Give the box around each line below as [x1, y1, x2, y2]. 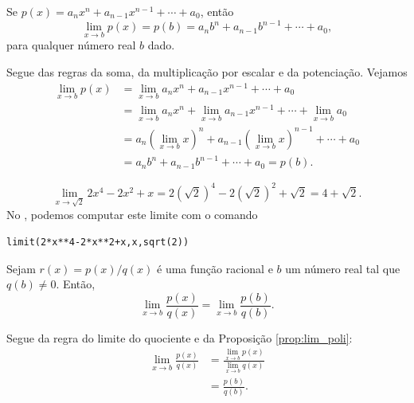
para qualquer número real [6, 37, 136, 53]
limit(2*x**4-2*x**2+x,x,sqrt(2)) [6, 236, 189, 248]
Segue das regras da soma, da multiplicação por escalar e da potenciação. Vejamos [6, 63, 408, 80]
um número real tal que [285, 260, 400, 276]
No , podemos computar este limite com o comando [6, 206, 258, 223]
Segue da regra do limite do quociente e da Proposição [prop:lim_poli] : [6, 329, 353, 346]
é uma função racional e [157, 260, 273, 276]
